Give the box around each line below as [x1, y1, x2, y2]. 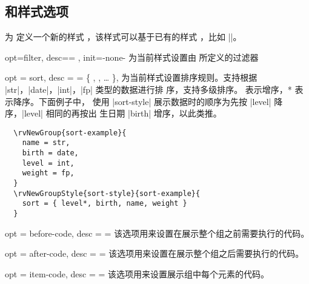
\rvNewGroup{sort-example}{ [13, 128, 127, 137]
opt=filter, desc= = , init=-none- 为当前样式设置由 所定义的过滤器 [5, 50, 259, 63]
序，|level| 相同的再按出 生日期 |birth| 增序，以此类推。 [5, 107, 222, 120]
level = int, [22, 158, 75, 167]
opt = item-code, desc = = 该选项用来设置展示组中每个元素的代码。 [5, 267, 269, 280]
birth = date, [22, 149, 79, 158]
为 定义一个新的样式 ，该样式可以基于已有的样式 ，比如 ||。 [5, 30, 242, 43]
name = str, [22, 138, 70, 147]
